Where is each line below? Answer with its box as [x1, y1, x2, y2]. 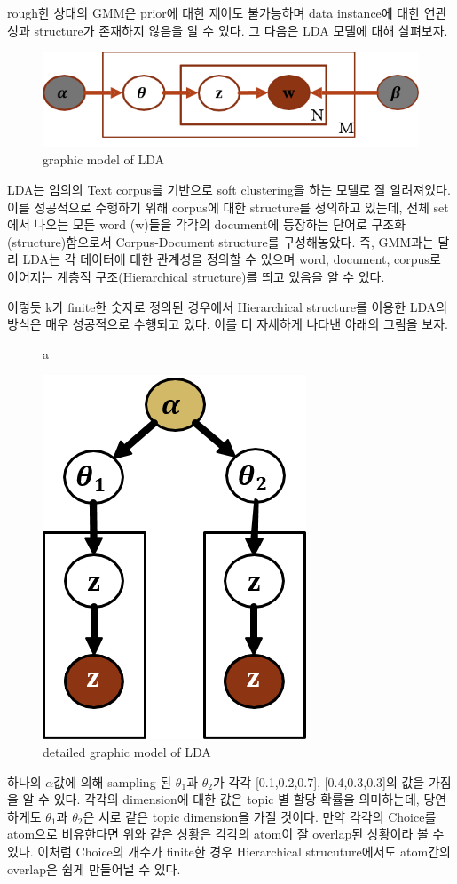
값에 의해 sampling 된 [53, 772, 172, 791]
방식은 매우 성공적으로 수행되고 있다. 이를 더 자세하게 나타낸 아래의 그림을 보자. [7, 315, 448, 333]
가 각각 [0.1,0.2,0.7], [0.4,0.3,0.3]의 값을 [212, 772, 425, 791]
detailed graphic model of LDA [43, 742, 211, 761]
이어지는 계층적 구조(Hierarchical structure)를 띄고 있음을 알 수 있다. [7, 267, 385, 285]
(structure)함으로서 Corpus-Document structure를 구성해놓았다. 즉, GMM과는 [7, 232, 434, 251]
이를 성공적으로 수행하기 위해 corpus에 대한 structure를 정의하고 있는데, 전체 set [7, 197, 449, 216]
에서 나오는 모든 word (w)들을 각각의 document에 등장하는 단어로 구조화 [7, 215, 406, 234]
